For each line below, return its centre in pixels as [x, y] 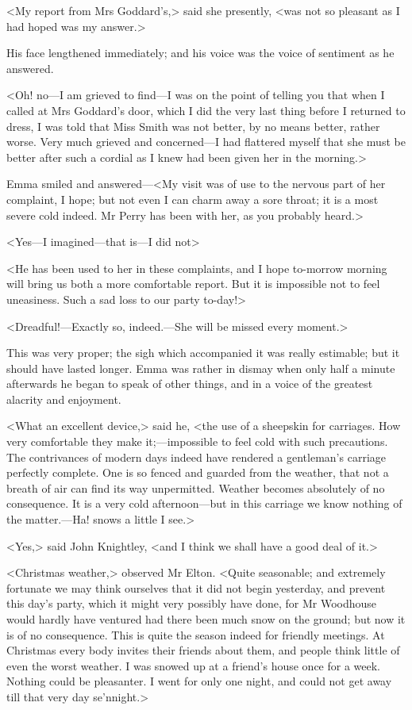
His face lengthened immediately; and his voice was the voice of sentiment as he [200, 53]
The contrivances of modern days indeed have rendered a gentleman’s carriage [196, 457]
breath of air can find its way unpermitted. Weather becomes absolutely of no [196, 487]
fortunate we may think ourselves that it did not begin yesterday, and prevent [196, 587]
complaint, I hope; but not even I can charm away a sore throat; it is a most [193, 199]
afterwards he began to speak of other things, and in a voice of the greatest [190, 384]
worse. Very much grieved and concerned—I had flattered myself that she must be [206, 142]
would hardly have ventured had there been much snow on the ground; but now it [206, 619]
